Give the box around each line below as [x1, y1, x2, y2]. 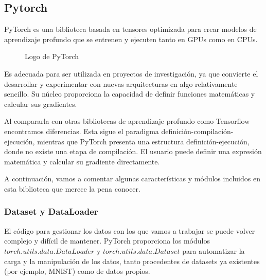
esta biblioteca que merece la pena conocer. [4, 183, 140, 194]
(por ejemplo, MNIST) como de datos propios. [4, 266, 150, 276]
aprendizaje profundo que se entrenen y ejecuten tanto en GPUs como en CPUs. [4, 33, 258, 44]
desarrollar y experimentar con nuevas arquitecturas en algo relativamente [4, 78, 238, 89]
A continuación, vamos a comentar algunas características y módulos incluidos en [4, 173, 260, 184]
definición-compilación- [161, 125, 234, 136]
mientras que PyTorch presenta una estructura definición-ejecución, [37, 136, 250, 146]
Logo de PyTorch [25, 51, 79, 62]
